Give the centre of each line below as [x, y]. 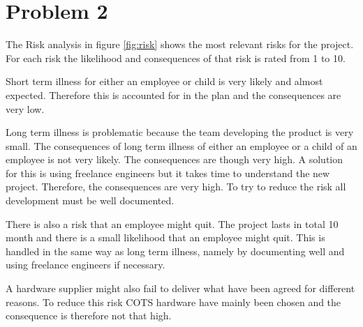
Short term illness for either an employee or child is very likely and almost [164, 81]
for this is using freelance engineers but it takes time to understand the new [168, 173]
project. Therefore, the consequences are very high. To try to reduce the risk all [176, 187]
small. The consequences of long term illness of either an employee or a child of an [181, 145]
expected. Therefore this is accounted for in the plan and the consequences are [173, 94]
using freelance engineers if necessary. [86, 265]
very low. [25, 108]
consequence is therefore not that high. [89, 315]
